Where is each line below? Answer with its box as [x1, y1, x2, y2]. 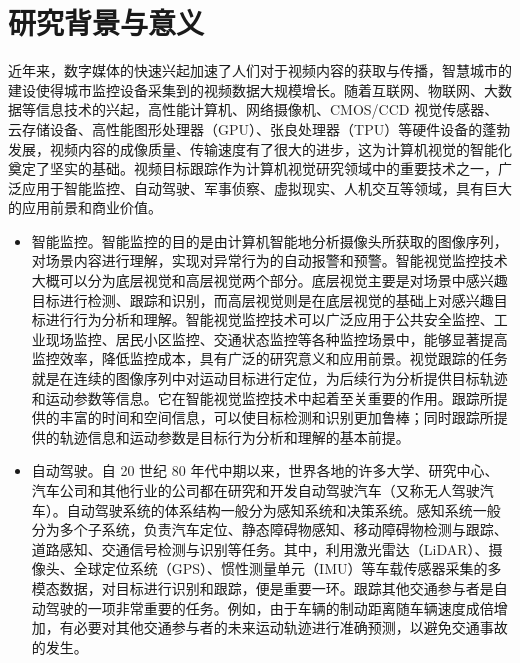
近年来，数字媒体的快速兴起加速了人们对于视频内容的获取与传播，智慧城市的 [8, 60, 512, 81]
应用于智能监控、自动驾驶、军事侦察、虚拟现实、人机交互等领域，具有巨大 [21, 177, 512, 198]
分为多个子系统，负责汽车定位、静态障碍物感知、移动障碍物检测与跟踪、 [31, 519, 508, 540]
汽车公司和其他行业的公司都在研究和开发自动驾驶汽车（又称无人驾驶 [31, 480, 480, 500]
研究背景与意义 [8, 2, 205, 43]
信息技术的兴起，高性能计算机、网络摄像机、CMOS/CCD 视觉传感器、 [35, 99, 499, 120]
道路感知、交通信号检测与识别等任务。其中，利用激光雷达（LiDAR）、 [31, 538, 489, 559]
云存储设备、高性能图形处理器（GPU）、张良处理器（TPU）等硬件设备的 [8, 118, 483, 139]
